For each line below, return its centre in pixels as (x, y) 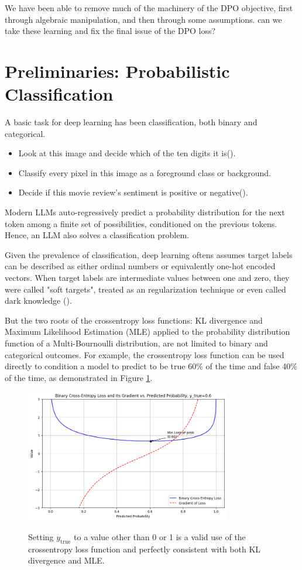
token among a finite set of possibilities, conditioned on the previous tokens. (141, 223)
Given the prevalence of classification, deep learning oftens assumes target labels (149, 254)
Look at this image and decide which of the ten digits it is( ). (127, 153)
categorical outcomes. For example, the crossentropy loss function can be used (145, 354)
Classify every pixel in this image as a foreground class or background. (145, 172)
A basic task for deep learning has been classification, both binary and (131, 122)
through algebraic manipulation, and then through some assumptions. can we (143, 19)
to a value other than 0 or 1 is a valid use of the (160, 536)
